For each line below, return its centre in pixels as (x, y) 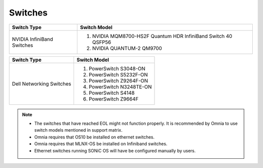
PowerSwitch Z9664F (113, 99)
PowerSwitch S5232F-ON (118, 74)
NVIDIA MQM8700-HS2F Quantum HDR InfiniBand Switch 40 (162, 36)
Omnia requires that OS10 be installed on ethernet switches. (94, 137)
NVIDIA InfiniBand (33, 39)
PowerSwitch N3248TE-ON (120, 86)
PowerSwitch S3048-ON (117, 68)
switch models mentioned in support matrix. (78, 130)
